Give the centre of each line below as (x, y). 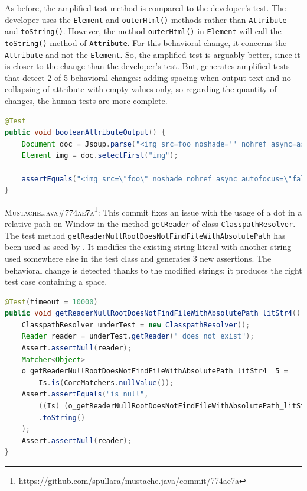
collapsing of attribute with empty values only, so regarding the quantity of (141, 89)
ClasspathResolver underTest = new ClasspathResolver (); (136, 325)
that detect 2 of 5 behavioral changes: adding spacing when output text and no (148, 77)
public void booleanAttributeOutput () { (85, 133)
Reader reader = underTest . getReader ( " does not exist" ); (138, 336)
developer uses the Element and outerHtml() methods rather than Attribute (146, 19)
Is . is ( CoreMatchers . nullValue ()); (106, 383)
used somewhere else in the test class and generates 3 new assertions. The (138, 258)
